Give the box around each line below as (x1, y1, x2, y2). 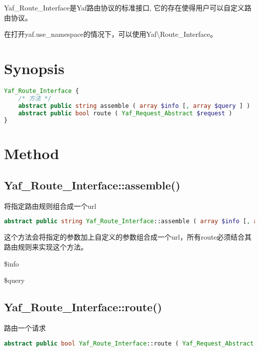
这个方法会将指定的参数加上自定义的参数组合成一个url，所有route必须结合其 (4, 232, 252, 242)
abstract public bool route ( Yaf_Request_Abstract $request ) (18, 109, 233, 117)
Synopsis (4, 58, 65, 78)
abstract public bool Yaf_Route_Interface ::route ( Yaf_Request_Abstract (4, 340, 254, 347)
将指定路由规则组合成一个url (4, 200, 97, 211)
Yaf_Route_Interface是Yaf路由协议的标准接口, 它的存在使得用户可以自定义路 (4, 2, 252, 12)
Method (4, 143, 59, 164)
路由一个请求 (4, 322, 46, 333)
